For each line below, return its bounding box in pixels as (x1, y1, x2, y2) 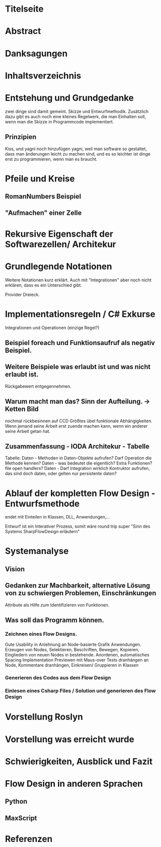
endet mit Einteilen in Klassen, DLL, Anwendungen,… (5, 514, 110, 520)
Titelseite (5, 3, 44, 15)
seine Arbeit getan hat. (5, 428, 51, 434)
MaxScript (5, 814, 37, 822)
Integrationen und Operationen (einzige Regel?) (5, 325, 100, 330)
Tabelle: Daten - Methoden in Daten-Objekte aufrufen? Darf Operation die (5, 455, 152, 461)
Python (5, 797, 28, 806)
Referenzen (5, 833, 53, 844)
